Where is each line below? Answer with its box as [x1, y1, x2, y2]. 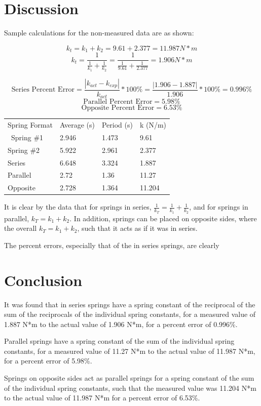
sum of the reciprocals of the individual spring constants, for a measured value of [4, 309, 256, 319]
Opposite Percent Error [81, 104, 155, 112]
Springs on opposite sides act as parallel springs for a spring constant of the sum [4, 373, 254, 383]
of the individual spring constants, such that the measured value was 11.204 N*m [4, 382, 256, 393]
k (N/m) [139, 119, 167, 130]
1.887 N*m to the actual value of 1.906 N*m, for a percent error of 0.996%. [4, 318, 238, 329]
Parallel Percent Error [83, 98, 153, 106]
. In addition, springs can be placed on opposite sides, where [69, 213, 257, 223]
